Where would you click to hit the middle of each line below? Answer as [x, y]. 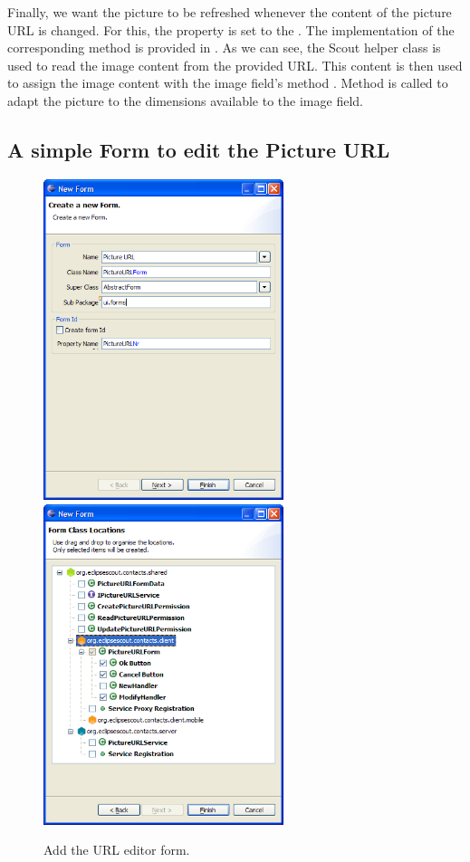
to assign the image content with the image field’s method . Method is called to [228, 83]
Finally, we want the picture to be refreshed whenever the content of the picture [230, 12]
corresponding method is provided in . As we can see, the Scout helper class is [224, 48]
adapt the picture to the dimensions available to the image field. [185, 100]
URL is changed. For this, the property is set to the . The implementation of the [231, 29]
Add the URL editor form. [117, 850]
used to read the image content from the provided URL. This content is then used [235, 65]
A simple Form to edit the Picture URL [199, 149]
